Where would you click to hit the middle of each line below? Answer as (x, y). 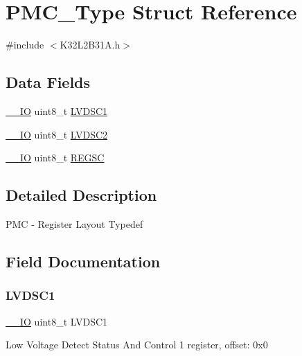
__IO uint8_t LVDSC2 (57, 134)
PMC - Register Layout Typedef (74, 223)
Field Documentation (83, 261)
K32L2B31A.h (90, 45)
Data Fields (48, 82)
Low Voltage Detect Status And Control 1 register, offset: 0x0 (137, 345)
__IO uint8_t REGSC (55, 158)
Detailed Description (81, 195)
